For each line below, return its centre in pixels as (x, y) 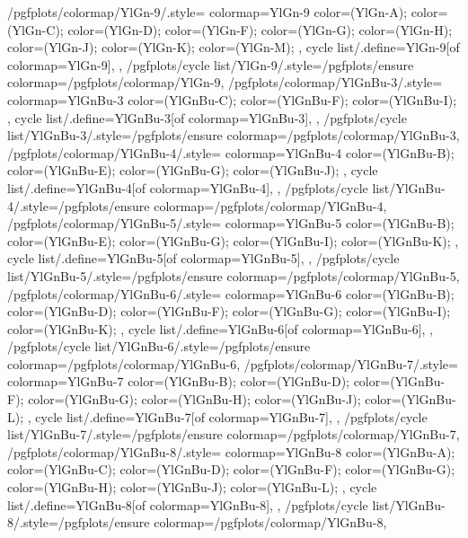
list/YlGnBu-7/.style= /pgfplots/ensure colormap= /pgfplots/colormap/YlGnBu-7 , (234, 434)
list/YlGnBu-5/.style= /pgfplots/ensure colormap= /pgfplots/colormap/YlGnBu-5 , (234, 275)
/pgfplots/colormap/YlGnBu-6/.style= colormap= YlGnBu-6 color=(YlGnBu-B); (231, 293)
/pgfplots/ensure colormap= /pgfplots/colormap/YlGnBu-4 (221, 205)
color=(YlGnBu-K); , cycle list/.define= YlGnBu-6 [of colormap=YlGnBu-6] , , (221, 328)
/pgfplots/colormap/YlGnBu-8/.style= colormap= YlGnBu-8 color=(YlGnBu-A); (231, 451)
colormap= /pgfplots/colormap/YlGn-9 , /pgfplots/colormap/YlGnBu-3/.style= (225, 82)
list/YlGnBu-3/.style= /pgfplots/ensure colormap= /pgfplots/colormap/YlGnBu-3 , (234, 135)
